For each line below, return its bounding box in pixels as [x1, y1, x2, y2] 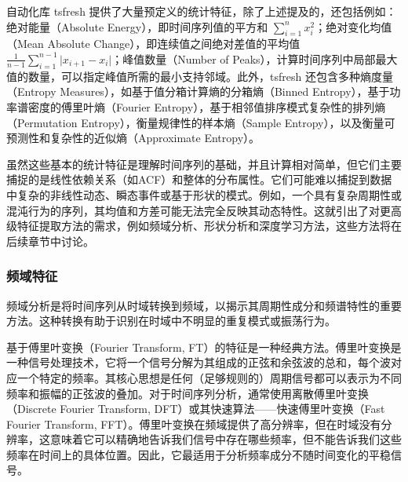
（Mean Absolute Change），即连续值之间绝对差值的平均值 [6, 35, 301, 52]
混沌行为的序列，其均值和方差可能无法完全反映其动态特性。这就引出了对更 [6, 202, 391, 218]
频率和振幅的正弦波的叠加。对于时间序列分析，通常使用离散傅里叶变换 [6, 385, 369, 401]
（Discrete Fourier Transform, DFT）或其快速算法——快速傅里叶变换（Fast [6, 400, 385, 417]
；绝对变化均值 [315, 18, 392, 35]
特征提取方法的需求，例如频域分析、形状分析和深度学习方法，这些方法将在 [16, 217, 402, 234]
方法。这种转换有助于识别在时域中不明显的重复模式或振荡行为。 [6, 312, 336, 329]
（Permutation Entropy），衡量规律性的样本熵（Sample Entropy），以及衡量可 [6, 114, 395, 130]
